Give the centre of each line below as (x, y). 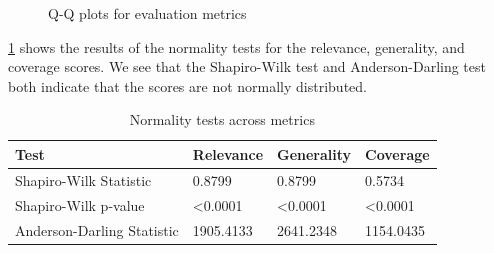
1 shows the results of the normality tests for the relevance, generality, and (236, 46)
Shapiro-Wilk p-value (80, 204)
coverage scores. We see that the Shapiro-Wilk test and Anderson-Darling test (247, 66)
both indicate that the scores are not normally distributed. (187, 85)
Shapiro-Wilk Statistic (83, 179)
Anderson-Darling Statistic (97, 229)
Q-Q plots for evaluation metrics (147, 13)
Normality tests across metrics (222, 119)
